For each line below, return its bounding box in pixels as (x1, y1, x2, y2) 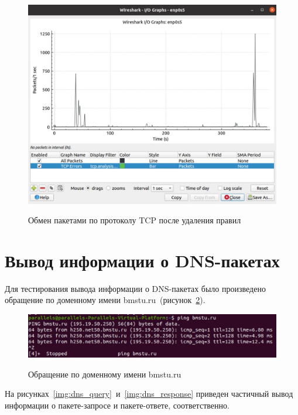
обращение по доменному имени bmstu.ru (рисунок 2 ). (5, 294, 205, 306)
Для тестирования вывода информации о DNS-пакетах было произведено (5, 282, 266, 294)
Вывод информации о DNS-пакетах (5, 248, 280, 272)
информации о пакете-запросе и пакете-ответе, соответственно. (5, 399, 230, 411)
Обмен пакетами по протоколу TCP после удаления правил (28, 214, 241, 226)
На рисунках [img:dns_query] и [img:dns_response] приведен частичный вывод (5, 387, 293, 400)
